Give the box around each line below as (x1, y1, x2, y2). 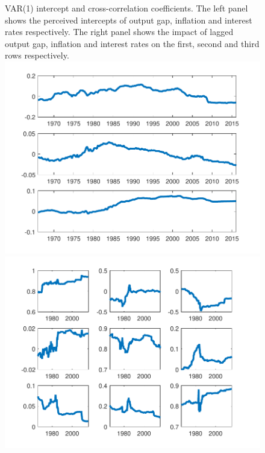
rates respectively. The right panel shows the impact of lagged (5, 25, 234, 38)
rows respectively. (5, 49, 69, 62)
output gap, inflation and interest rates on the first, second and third (5, 37, 260, 49)
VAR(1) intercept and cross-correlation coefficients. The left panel (5, 2, 248, 14)
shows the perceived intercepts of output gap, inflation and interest (5, 13, 252, 26)
